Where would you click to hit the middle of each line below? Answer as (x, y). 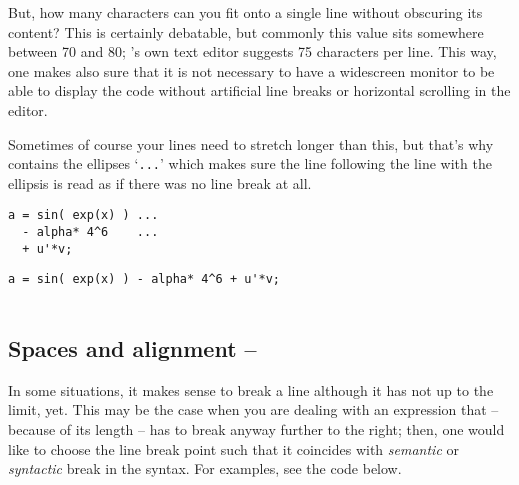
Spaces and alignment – (132, 348)
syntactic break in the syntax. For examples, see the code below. (205, 468)
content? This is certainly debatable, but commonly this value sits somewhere (246, 31)
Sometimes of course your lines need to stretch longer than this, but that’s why (251, 143)
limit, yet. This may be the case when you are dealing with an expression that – (253, 409)
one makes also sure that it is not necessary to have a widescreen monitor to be (251, 70)
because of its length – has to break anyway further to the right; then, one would (256, 429)
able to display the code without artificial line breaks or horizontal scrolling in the (259, 90)
